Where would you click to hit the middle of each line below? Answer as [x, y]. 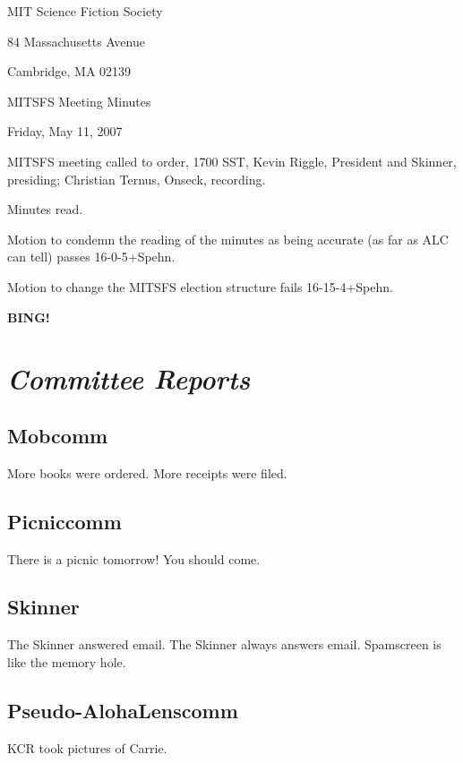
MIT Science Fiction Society [85, 11]
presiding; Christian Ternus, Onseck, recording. [137, 179]
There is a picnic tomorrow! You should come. [134, 558]
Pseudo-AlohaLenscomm [123, 710]
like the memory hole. [67, 661]
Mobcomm [58, 435]
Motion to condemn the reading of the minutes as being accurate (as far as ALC [228, 239]
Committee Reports [129, 379]
